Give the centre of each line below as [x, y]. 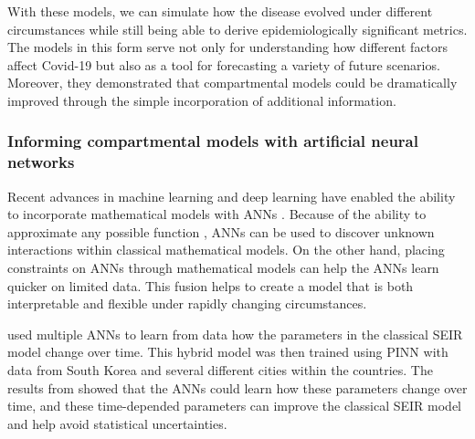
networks [41, 162]
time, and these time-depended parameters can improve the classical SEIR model [234, 406]
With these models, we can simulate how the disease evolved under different [220, 11]
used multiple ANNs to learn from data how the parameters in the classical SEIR [235, 334]
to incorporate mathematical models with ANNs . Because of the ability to [217, 214]
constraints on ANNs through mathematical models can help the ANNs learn [223, 268]
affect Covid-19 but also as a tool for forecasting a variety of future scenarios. [224, 64]
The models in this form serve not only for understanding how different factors [228, 47]
